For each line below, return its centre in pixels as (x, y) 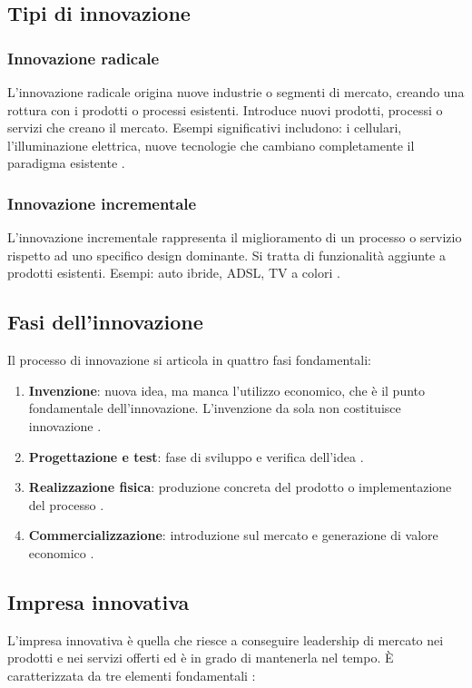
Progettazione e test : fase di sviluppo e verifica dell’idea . (196, 456)
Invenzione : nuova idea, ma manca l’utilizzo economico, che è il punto (227, 390)
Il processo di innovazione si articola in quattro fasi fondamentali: (190, 360)
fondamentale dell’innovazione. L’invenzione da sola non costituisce (215, 408)
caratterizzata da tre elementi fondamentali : (132, 675)
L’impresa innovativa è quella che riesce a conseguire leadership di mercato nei (226, 639)
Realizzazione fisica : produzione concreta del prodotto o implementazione (240, 487)
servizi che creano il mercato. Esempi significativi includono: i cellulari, (205, 128)
